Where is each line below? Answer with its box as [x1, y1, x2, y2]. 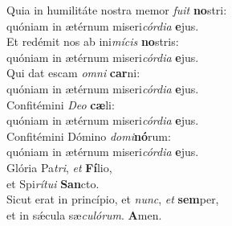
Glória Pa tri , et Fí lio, [6, 158, 112, 175]
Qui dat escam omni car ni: [6, 64, 140, 81]
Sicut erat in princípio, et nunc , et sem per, [6, 191, 219, 208]
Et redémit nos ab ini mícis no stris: [6, 33, 179, 50]
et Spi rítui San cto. [6, 175, 100, 191]
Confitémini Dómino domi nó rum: [6, 127, 171, 144]
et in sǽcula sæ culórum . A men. [6, 206, 162, 223]
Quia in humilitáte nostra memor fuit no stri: [6, 2, 227, 18]
